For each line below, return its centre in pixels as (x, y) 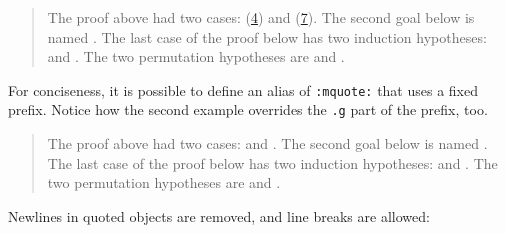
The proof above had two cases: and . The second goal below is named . (267, 143)
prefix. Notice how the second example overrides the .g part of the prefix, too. (248, 109)
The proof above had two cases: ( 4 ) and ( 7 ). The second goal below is (261, 17)
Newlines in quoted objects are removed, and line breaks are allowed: (219, 215)
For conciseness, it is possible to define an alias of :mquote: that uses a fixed (243, 89)
